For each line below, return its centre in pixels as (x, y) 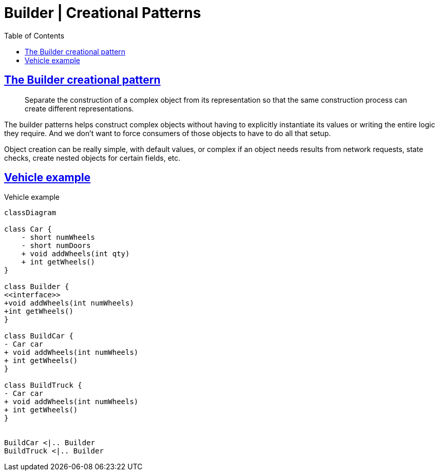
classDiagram (30, 213)
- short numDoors (56, 246)
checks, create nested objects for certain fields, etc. (92, 158)
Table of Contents (34, 35)
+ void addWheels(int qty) (75, 254)
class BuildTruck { (43, 385)
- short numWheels (58, 237)
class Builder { (37, 287)
